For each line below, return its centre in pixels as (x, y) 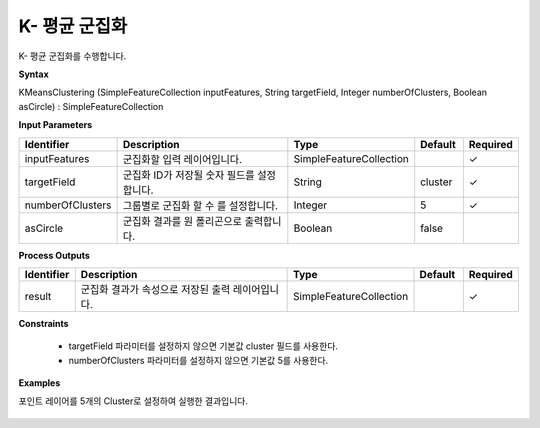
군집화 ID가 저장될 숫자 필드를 (188, 175)
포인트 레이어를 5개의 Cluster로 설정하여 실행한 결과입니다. (133, 401)
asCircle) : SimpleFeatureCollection (91, 106)
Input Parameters (55, 125)
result (38, 296)
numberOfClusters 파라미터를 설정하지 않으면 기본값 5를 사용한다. (198, 360)
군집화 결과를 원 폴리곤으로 (182, 221)
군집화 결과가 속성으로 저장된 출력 (155, 289)
